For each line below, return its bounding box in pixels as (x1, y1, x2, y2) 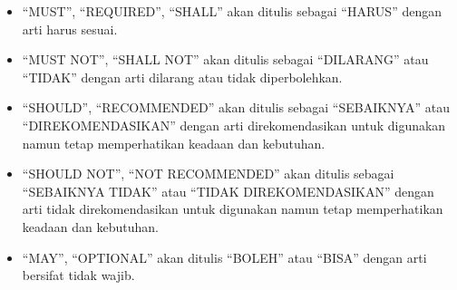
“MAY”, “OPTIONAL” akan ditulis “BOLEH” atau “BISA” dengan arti (22, 247, 427, 266)
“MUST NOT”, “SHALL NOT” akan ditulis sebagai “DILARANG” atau (22, 50, 429, 69)
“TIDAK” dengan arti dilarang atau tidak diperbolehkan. (22, 67, 343, 86)
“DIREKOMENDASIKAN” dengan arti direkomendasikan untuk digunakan (22, 115, 446, 134)
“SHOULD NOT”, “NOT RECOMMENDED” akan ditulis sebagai (22, 164, 394, 183)
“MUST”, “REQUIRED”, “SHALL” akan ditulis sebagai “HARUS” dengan (22, 2, 442, 20)
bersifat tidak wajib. (22, 266, 135, 285)
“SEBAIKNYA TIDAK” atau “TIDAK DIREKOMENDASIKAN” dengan (22, 181, 434, 200)
